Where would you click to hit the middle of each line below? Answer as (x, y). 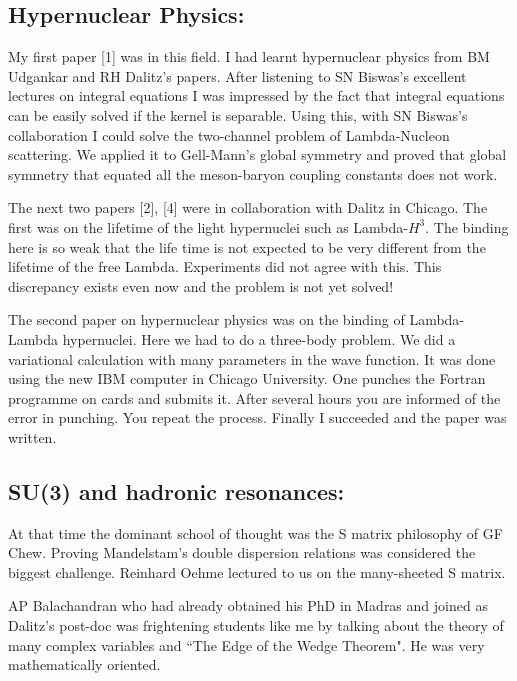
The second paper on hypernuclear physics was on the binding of (206, 319)
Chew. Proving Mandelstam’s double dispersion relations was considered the (242, 552)
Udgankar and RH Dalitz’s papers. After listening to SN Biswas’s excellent (237, 75)
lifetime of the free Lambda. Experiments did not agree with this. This (225, 266)
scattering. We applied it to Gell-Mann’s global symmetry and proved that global (257, 154)
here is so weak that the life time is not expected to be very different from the (247, 246)
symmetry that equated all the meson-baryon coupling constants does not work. (253, 173)
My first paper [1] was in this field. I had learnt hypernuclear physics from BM (249, 56)
